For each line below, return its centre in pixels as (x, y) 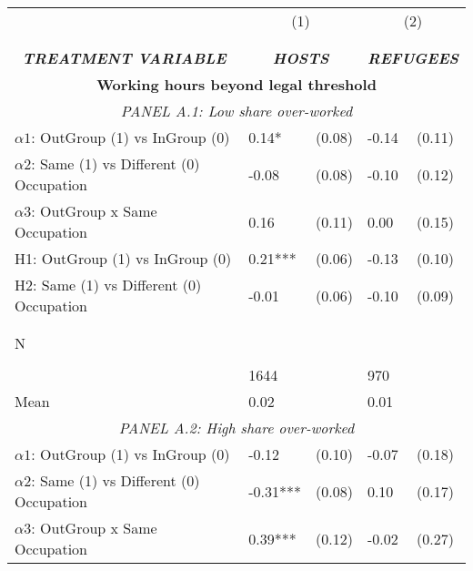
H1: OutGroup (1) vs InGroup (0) (123, 258)
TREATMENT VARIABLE (124, 58)
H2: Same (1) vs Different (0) (108, 285)
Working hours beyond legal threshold (236, 84)
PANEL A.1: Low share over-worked (236, 111)
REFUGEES (413, 58)
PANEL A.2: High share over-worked (236, 428)
